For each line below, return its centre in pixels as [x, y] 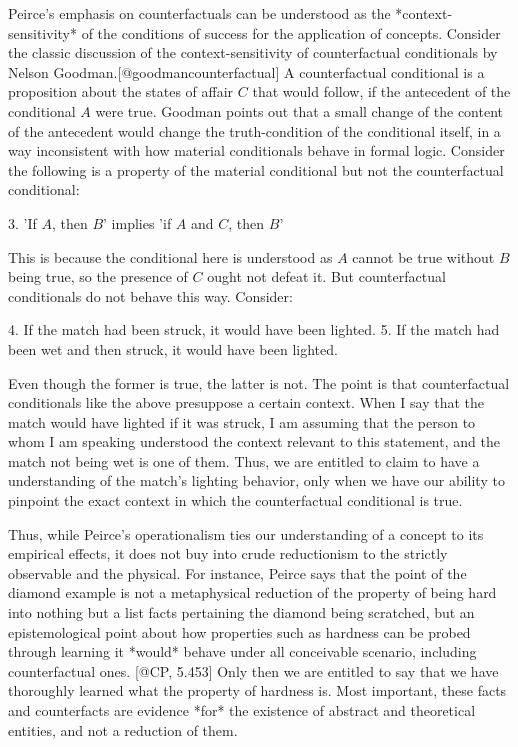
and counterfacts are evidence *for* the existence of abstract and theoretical [242, 710]
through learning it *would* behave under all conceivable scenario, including [242, 651]
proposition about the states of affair [121, 91]
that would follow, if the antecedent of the [381, 91]
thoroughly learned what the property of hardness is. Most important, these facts [257, 690]
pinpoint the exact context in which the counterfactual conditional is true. [235, 500]
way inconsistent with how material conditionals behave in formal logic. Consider [256, 150]
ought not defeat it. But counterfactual [326, 276]
